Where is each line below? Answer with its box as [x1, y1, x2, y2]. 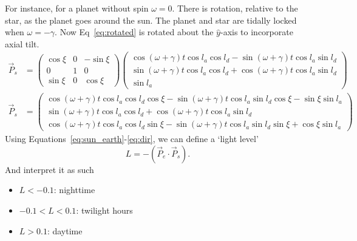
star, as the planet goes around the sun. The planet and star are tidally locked [5, 13, 297, 26]
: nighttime [53, 183, 95, 196]
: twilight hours [76, 204, 133, 216]
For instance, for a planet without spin [5, 2, 149, 14]
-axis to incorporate [220, 25, 293, 38]
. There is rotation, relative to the [172, 2, 298, 14]
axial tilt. [5, 37, 39, 50]
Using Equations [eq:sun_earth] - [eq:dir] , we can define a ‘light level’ [5, 132, 259, 145]
